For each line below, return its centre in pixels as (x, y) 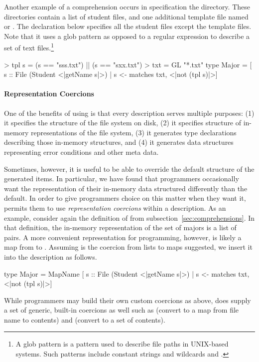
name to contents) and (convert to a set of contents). (85, 319)
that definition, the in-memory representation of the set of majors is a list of (120, 227)
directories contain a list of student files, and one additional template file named (126, 16)
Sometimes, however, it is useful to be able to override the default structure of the (129, 169)
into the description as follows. (51, 256)
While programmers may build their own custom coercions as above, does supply (128, 300)
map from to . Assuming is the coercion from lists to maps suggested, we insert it (128, 247)
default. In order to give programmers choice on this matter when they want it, (125, 198)
